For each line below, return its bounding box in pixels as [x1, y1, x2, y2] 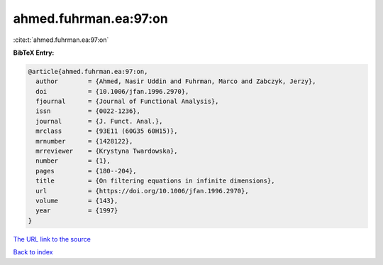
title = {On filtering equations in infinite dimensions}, [35, 177, 275, 185]
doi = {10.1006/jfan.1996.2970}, [35, 87, 189, 95]
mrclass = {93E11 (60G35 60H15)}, [35, 127, 178, 135]
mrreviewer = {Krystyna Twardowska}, [35, 147, 178, 156]
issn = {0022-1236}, [35, 107, 141, 115]
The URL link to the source [13, 234, 91, 243]
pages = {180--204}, [35, 167, 138, 175]
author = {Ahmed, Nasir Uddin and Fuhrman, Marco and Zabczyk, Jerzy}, [35, 77, 316, 85]
